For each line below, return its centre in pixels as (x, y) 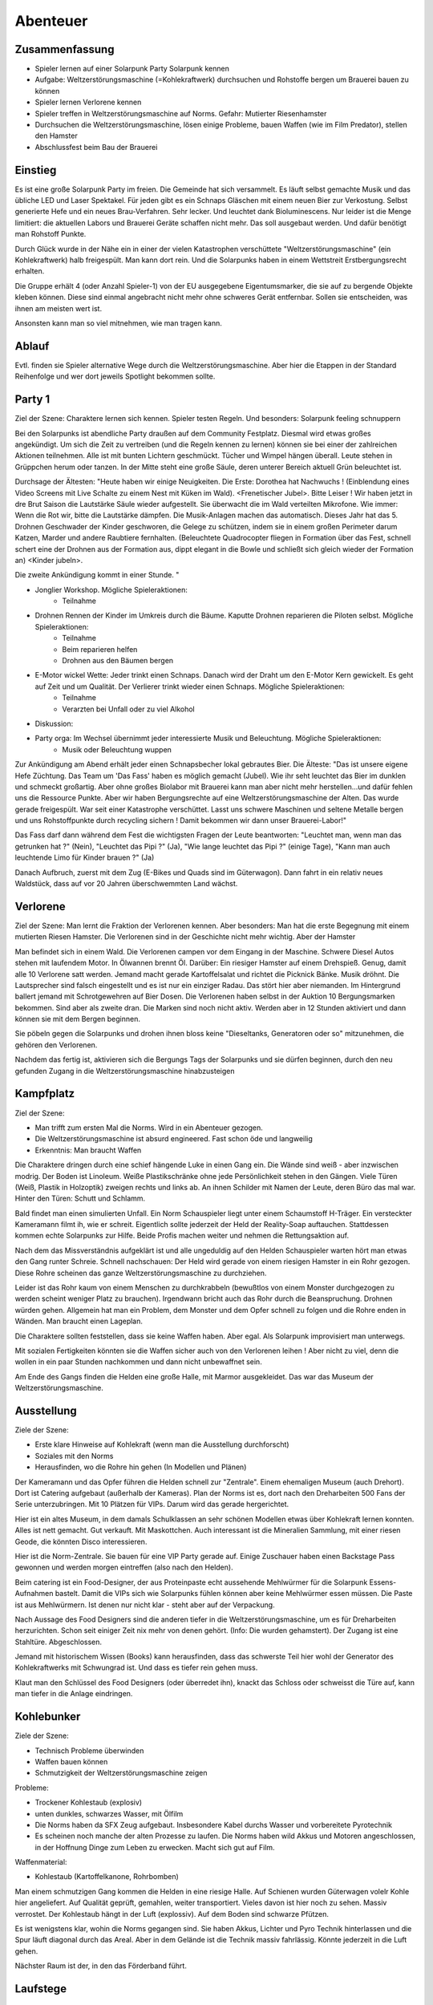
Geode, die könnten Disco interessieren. (81, 1541)
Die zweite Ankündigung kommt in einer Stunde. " (97, 575)
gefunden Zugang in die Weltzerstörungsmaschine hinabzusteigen (125, 1071)
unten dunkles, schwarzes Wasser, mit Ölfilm (109, 1813)
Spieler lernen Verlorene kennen (88, 102)
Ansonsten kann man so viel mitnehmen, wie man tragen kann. (118, 323)
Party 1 (32, 400)
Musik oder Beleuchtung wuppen (117, 749)
